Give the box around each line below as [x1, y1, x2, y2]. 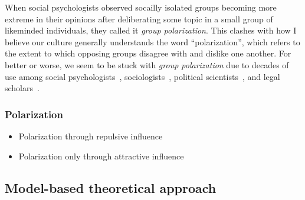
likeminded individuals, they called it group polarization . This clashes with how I [5, 24, 297, 36]
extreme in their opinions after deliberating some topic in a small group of [5, 12, 273, 25]
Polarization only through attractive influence [18, 149, 184, 162]
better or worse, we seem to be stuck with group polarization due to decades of [5, 58, 289, 71]
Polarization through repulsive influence [18, 129, 163, 142]
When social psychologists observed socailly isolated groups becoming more [5, 1, 277, 13]
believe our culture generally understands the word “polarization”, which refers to [5, 35, 300, 48]
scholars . [5, 82, 40, 94]
